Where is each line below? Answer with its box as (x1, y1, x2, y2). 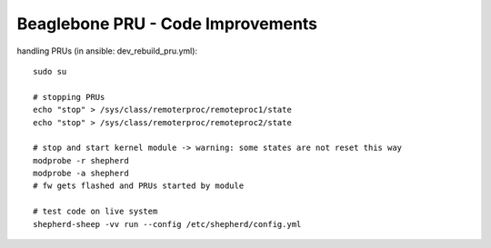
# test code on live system (33, 206, 158, 217)
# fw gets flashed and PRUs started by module (33, 181, 245, 191)
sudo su (33, 66, 67, 76)
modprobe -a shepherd (33, 168, 129, 179)
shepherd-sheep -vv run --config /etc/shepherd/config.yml (33, 219, 302, 229)
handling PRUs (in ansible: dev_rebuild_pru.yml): (16, 45, 198, 56)
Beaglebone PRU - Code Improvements (16, 14, 318, 34)
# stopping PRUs (33, 92, 105, 102)
